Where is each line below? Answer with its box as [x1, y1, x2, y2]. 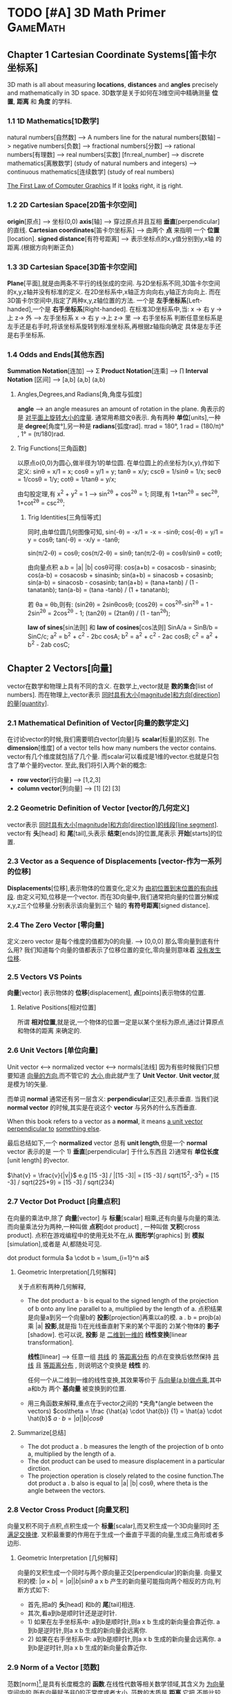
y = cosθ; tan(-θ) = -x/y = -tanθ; [27, 535, 120, 544]
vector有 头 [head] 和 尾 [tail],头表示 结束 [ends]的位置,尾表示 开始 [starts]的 [7, 829, 217, 837]
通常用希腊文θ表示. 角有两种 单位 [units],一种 [95, 413, 221, 422]
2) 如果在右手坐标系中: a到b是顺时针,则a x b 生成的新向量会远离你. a [27, 1635, 222, 1643]
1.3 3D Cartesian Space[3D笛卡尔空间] [7, 262, 137, 272]
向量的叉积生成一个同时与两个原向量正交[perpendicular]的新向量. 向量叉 [17, 1568, 222, 1577]
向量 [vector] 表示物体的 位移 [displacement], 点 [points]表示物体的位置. [7, 989, 206, 997]
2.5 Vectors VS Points [7, 972, 82, 982]
